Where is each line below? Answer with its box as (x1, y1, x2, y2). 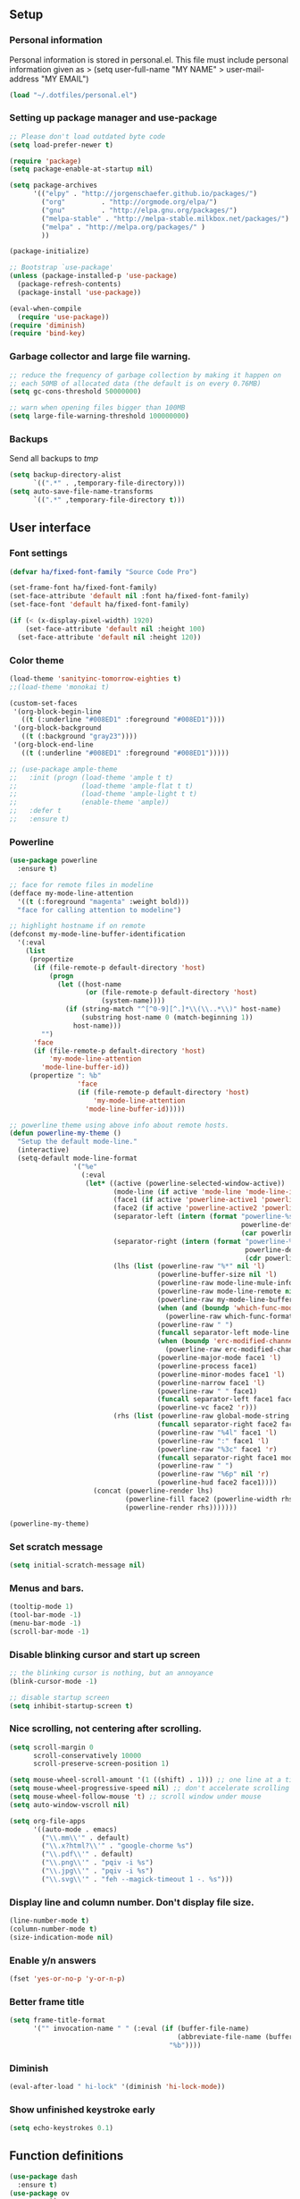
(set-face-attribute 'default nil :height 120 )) (17, 632, 202, 642)
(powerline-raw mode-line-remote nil (156, 1287, 297, 1296)
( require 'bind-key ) (9, 329, 87, 338)
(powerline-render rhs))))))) (124, 1502, 238, 1512)
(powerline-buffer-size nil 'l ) (156, 1270, 278, 1280)
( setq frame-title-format (9, 2016, 105, 2025)
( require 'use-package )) (17, 312, 110, 321)
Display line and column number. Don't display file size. (9, 1896, 254, 1908)
